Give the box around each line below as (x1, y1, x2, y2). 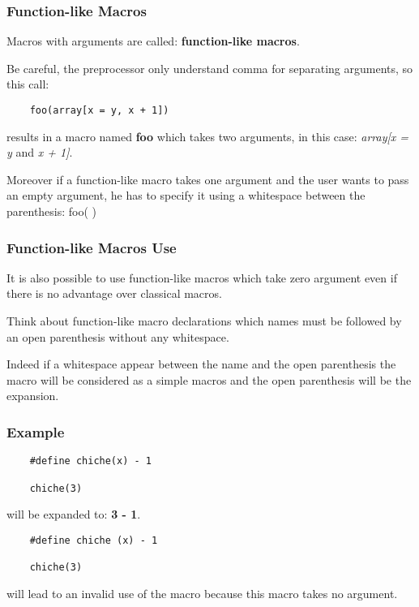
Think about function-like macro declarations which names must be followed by (6, 312, 402, 329)
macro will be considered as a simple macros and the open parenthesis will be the (6, 371, 412, 388)
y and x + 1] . (6, 144, 73, 161)
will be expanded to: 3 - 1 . (6, 506, 141, 523)
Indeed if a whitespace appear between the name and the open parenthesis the (6, 355, 396, 372)
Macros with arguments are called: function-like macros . (6, 32, 300, 50)
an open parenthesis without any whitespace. (6, 328, 229, 345)
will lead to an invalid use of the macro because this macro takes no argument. (6, 584, 398, 601)
